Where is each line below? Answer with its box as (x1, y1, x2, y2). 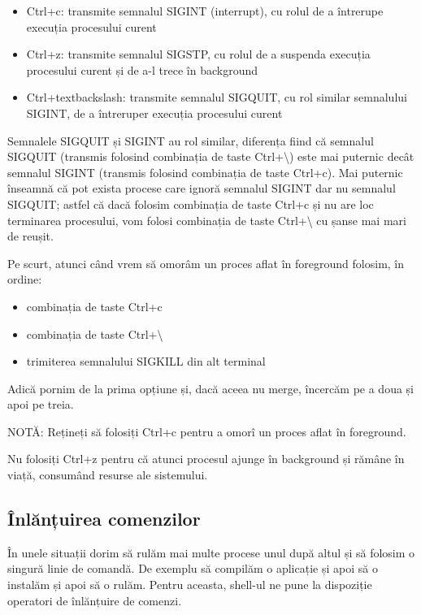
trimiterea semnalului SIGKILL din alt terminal (26, 353, 266, 370)
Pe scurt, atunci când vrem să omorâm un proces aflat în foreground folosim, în (7, 254, 405, 271)
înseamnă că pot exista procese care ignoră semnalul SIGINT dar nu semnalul (7, 180, 396, 197)
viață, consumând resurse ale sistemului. (7, 466, 208, 483)
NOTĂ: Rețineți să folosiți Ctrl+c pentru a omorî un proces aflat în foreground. (7, 422, 406, 440)
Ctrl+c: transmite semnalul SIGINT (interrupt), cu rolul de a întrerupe (26, 2, 384, 19)
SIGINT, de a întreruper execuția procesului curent (26, 104, 283, 121)
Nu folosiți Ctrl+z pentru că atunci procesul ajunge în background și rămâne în (7, 450, 405, 467)
